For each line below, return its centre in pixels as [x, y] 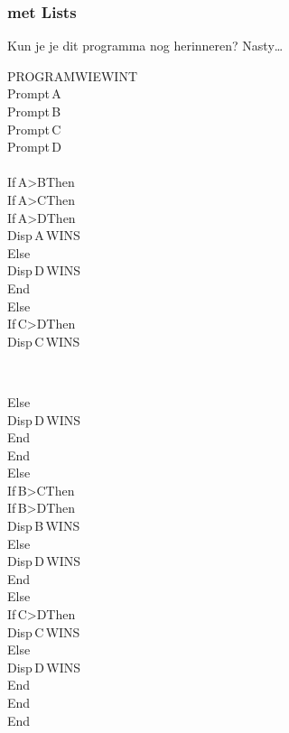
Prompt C [34, 129]
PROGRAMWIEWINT [73, 75]
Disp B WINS [44, 526]
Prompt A [34, 93]
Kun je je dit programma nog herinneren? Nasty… [145, 46]
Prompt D [34, 147]
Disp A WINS [44, 235]
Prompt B [34, 111]
